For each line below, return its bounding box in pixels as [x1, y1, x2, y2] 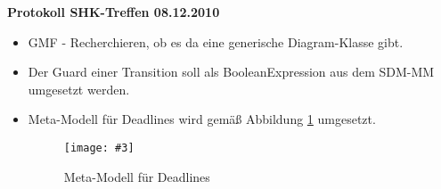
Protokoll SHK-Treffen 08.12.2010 [7, 3, 220, 21]
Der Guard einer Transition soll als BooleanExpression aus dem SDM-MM [28, 62, 435, 81]
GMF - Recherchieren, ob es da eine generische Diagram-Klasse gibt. [28, 32, 404, 51]
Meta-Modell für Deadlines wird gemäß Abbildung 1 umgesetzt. [28, 110, 376, 128]
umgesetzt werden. [28, 79, 130, 98]
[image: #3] [63, 141, 135, 154]
